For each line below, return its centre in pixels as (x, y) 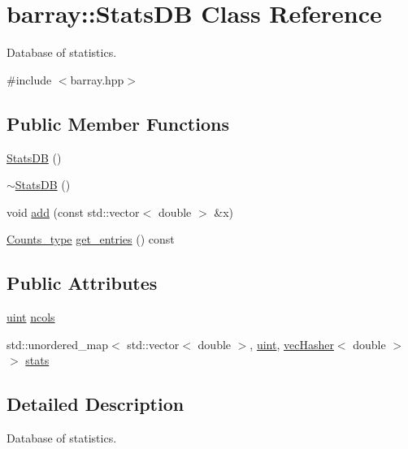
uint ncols (31, 317)
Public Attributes (82, 283)
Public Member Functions (118, 123)
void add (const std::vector (73, 212)
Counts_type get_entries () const (91, 239)
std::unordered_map (58, 344)
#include (29, 79)
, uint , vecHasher (292, 344)
